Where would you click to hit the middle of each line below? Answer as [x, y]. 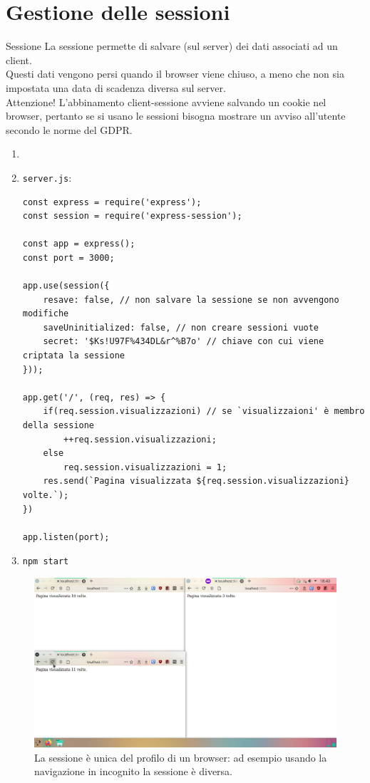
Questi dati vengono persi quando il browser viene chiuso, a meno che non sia [175, 74]
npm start [46, 562]
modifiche [46, 314]
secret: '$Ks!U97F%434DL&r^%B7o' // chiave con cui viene [184, 342]
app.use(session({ [66, 286]
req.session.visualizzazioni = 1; [145, 467]
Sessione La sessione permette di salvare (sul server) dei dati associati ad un [172, 46]
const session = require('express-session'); [132, 216]
